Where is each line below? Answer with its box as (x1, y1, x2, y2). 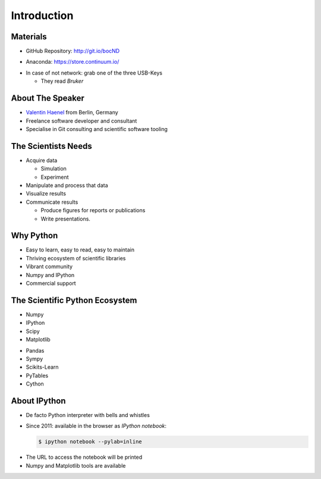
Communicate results (26, 198, 78, 206)
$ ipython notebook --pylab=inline (38, 438, 142, 445)
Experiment (40, 173, 69, 181)
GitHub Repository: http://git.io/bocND (26, 48, 120, 55)
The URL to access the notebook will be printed (26, 453, 143, 461)
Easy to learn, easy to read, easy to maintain (26, 246, 135, 253)
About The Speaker (11, 93, 84, 104)
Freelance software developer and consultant (26, 117, 137, 125)
